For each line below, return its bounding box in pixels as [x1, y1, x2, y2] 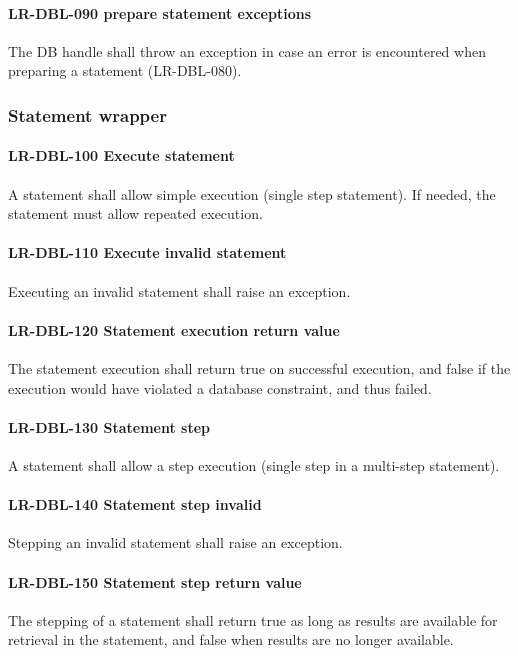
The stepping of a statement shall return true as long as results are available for [8, 609, 498, 630]
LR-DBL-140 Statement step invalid [8, 494, 262, 515]
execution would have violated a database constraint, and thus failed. [8, 377, 432, 398]
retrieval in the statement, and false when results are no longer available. [8, 629, 454, 650]
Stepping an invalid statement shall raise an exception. [8, 532, 343, 553]
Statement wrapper [8, 102, 167, 127]
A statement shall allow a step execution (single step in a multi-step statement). [8, 454, 500, 475]
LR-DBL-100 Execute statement [8, 145, 235, 166]
